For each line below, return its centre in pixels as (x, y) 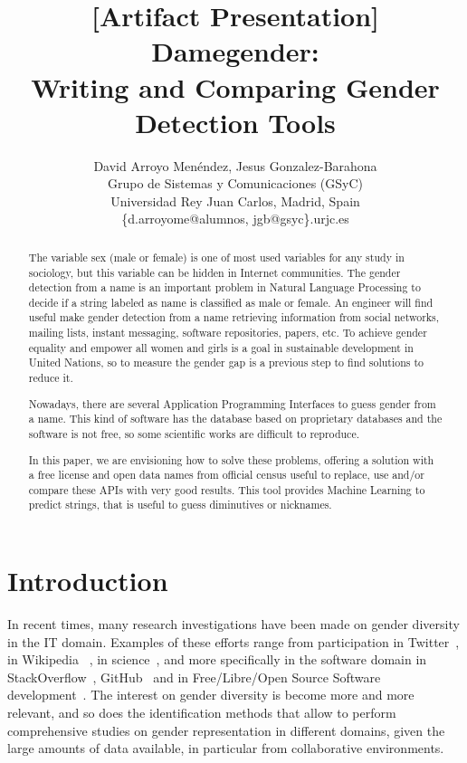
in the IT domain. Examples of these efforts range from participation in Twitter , (233, 641)
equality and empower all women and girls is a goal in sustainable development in (221, 347)
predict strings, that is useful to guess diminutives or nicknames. (180, 505)
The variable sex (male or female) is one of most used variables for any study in (216, 257)
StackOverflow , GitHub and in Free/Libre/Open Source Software (194, 677)
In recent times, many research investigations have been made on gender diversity (233, 624)
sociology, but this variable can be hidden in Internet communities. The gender (214, 272)
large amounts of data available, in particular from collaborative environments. (226, 748)
